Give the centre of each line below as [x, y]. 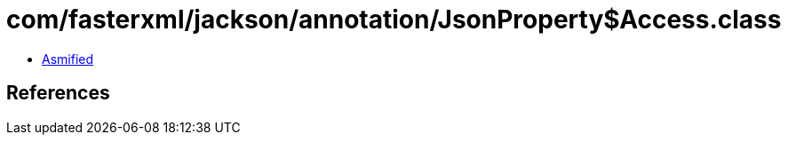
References [58, 93]
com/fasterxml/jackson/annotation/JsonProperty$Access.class [394, 20]
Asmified [68, 59]
